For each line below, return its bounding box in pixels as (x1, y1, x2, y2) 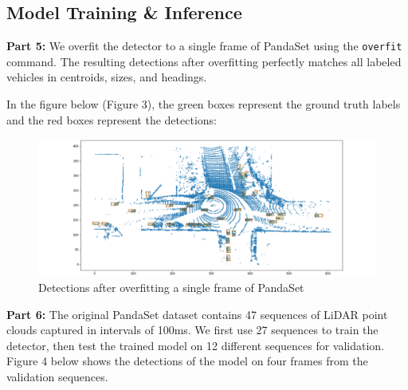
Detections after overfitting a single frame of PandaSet (38, 279, 304, 296)
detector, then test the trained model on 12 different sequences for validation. (6, 337, 385, 353)
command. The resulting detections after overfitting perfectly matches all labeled (6, 53, 402, 69)
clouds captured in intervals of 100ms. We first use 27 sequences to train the (6, 321, 379, 338)
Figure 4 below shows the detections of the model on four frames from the (6, 353, 368, 369)
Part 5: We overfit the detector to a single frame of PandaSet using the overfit (6, 37, 402, 54)
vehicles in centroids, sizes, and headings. (6, 69, 207, 85)
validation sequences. (6, 368, 108, 385)
